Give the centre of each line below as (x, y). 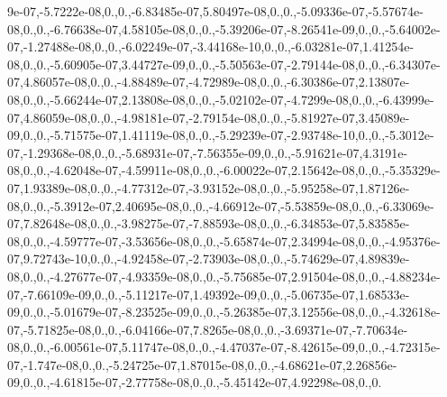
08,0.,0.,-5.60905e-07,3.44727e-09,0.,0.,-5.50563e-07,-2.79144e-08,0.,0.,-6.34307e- (224, 64)
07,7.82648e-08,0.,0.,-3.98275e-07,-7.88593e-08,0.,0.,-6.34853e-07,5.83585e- (209, 223)
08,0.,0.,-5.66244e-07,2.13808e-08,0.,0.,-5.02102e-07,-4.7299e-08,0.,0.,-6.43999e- (221, 99)
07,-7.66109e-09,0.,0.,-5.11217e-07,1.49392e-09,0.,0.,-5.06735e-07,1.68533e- (209, 294)
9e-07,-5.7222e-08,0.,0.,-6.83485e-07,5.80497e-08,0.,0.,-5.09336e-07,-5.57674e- (215, 11)
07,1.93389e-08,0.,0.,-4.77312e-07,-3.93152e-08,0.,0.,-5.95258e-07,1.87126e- (209, 187)
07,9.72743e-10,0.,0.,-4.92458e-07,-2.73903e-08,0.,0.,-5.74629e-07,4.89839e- (209, 259)
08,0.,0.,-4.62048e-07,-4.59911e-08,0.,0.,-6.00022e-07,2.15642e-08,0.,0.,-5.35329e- (224, 170)
